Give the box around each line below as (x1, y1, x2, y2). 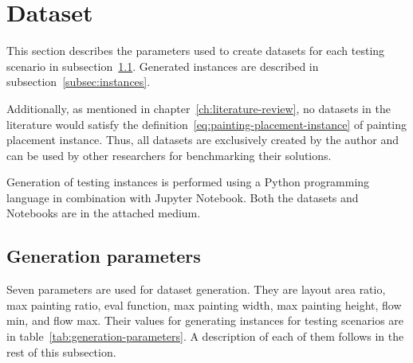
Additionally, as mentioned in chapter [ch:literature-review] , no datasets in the (6, 100, 391, 116)
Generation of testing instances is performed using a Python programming (6, 174, 370, 190)
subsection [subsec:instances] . (6, 73, 151, 90)
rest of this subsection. (6, 343, 116, 360)
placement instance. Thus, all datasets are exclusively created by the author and (6, 131, 399, 148)
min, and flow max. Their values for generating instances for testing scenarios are (6, 312, 404, 329)
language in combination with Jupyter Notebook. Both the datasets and (6, 189, 359, 205)
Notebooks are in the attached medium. (6, 205, 201, 221)
